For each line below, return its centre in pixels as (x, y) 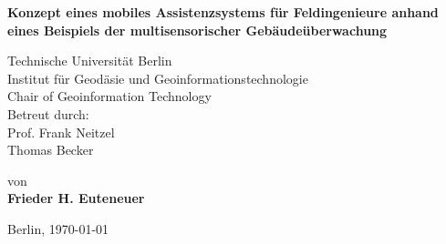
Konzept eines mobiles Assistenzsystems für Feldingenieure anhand (223, 12)
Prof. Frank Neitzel (61, 132)
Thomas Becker (51, 150)
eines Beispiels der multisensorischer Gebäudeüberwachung (197, 30)
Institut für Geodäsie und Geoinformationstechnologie (158, 78)
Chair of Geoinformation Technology (109, 96)
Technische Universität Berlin (90, 61)
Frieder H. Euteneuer (76, 198)
